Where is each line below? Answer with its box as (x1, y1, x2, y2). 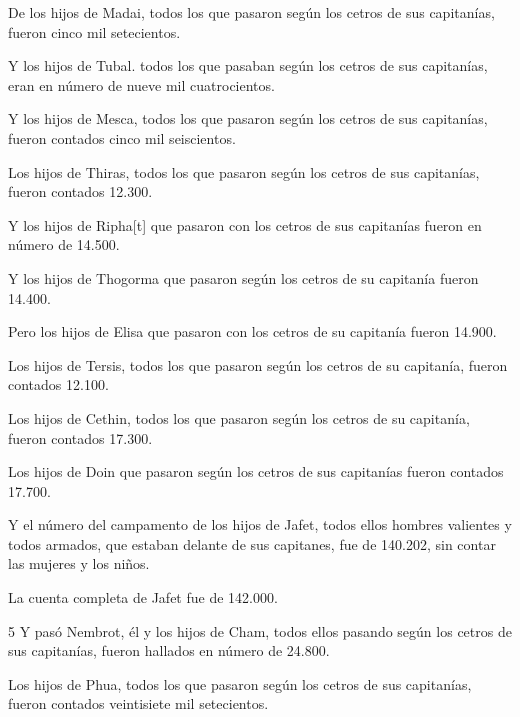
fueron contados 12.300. (8, 181, 153, 202)
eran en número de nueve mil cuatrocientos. (8, 74, 275, 95)
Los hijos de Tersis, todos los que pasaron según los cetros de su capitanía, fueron (8, 354, 508, 375)
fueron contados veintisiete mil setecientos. (8, 693, 269, 714)
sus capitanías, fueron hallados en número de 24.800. (8, 640, 330, 661)
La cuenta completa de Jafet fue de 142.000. (8, 587, 278, 608)
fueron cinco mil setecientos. (8, 21, 181, 42)
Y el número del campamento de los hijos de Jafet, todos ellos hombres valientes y (8, 514, 512, 535)
